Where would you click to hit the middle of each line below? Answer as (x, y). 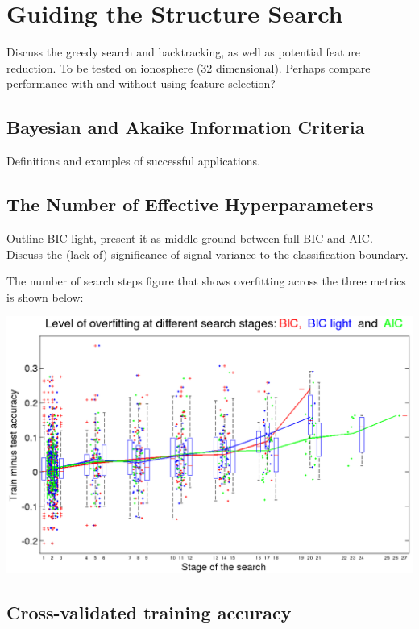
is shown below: (45, 296)
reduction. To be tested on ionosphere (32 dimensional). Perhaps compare (189, 67)
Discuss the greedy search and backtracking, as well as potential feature (184, 52)
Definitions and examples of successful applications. (133, 161)
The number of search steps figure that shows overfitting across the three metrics (206, 281)
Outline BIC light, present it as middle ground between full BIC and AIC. (190, 237)
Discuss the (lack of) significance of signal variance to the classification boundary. (207, 254)
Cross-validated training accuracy (149, 612)
